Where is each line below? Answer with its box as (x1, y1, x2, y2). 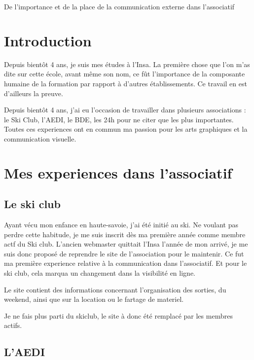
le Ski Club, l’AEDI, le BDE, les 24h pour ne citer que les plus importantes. (4, 114, 234, 124)
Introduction (4, 30, 92, 50)
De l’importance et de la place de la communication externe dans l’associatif (4, 1, 235, 11)
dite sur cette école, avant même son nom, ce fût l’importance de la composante (4, 69, 245, 79)
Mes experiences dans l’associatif (4, 162, 232, 182)
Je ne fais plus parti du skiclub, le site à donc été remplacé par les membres (4, 310, 233, 321)
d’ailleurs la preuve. (4, 88, 63, 98)
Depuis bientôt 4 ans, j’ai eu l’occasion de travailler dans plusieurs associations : (4, 105, 246, 115)
